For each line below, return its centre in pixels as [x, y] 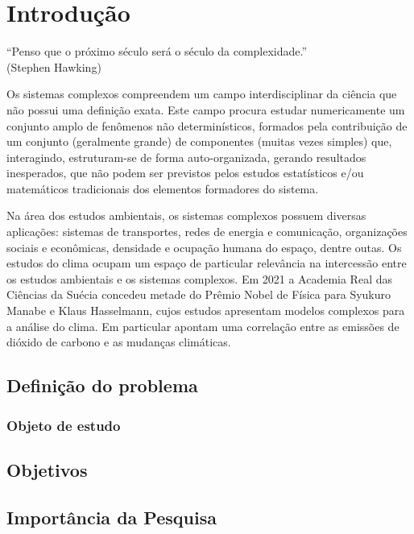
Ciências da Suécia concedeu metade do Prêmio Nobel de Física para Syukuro [199, 294]
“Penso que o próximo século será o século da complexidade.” [157, 51]
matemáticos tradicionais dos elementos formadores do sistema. [163, 188]
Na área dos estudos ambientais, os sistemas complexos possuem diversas [186, 215]
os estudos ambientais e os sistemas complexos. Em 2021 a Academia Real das [199, 278]
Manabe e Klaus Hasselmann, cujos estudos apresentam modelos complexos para [206, 310]
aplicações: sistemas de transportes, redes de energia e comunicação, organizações [207, 232]
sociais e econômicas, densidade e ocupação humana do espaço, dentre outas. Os [204, 247]
